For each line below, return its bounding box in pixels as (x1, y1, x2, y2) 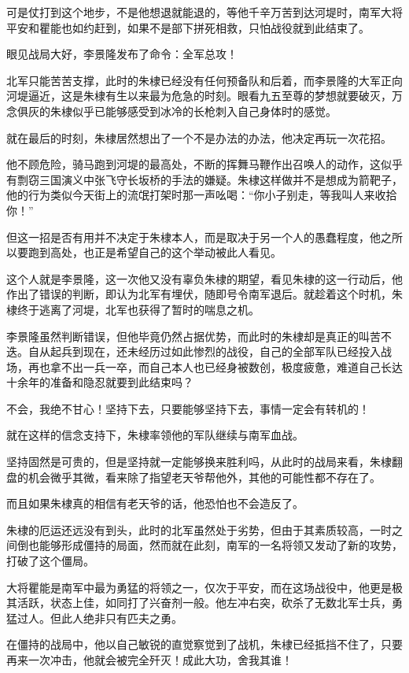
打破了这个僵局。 (6, 553, 94, 569)
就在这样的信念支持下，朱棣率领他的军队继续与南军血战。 (6, 427, 304, 443)
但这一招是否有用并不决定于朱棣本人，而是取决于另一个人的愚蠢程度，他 (6, 228, 381, 245)
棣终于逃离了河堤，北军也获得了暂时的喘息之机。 (6, 301, 260, 317)
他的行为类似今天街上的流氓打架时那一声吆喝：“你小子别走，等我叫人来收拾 (6, 187, 397, 203)
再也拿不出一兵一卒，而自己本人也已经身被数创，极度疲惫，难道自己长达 (28, 358, 403, 375)
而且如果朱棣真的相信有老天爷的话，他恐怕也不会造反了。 (6, 495, 304, 512)
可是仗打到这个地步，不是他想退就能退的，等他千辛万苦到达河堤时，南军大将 (6, 4, 403, 20)
